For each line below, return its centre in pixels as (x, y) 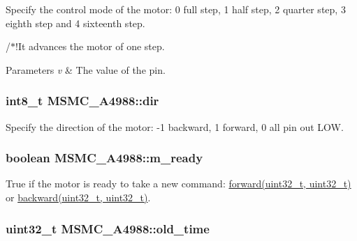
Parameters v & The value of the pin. (86, 69)
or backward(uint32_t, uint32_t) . (78, 197)
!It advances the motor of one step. (90, 46)
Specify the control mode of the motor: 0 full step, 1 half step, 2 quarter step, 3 (176, 9)
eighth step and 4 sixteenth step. (75, 23)
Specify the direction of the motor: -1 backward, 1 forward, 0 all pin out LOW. (175, 126)
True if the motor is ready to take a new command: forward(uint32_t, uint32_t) (178, 184)
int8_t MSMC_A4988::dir (82, 101)
